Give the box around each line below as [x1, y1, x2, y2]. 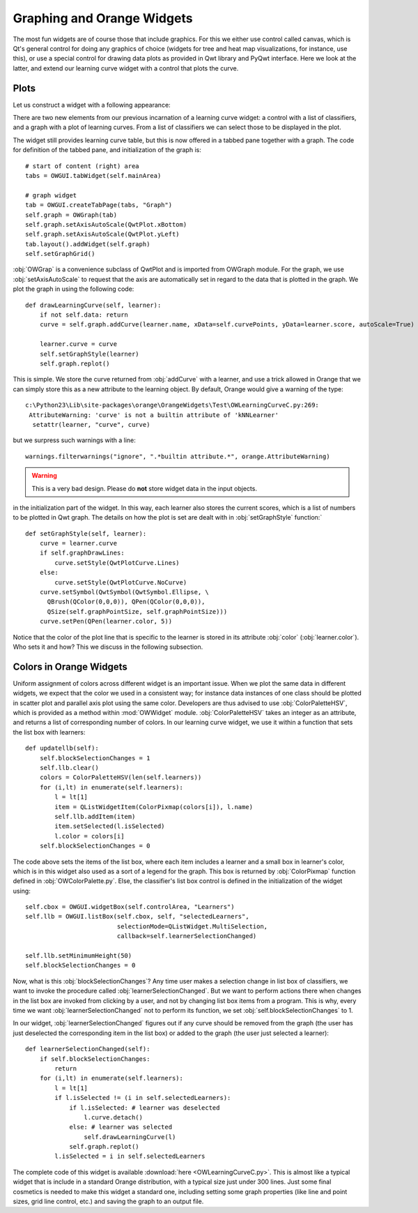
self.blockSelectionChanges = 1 [39, 754, 150, 762]
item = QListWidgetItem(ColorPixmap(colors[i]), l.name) [54, 803, 254, 811]
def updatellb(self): [25, 744, 99, 753]
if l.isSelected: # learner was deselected [69, 1103, 220, 1112]
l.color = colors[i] [54, 832, 125, 840]
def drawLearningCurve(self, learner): [25, 301, 162, 309]
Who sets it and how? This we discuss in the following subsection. [13, 642, 203, 651]
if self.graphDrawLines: [39, 549, 125, 557]
